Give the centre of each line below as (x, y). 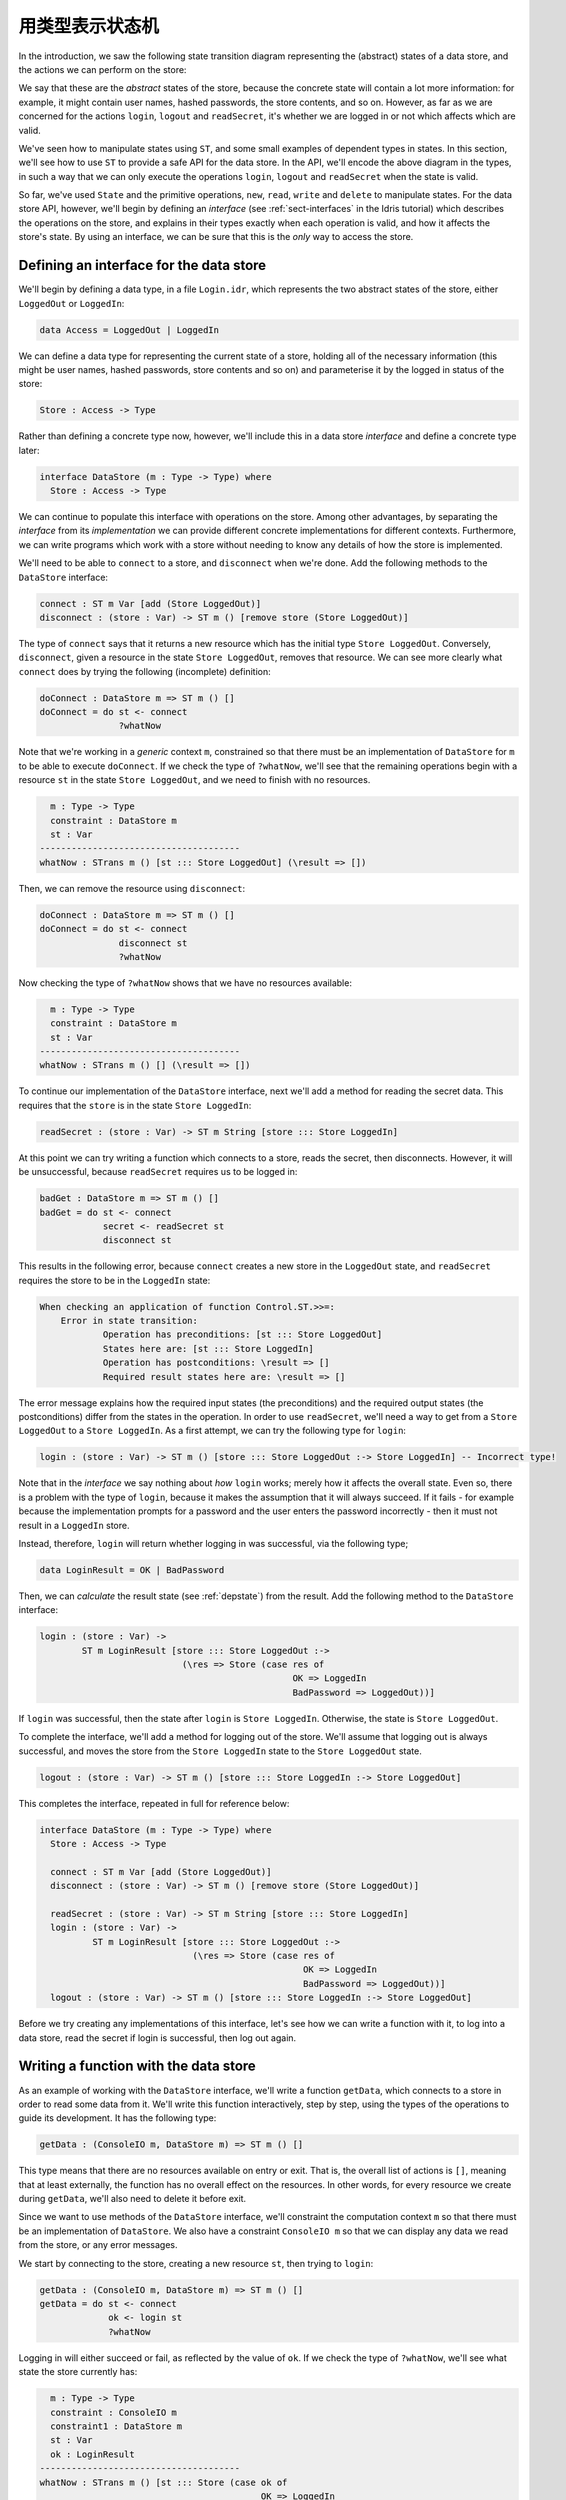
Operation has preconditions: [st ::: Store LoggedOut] (242, 1334)
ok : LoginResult (92, 2454)
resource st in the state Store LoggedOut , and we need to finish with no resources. (194, 780)
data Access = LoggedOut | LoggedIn (129, 329)
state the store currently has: (78, 2372)
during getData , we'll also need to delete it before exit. (132, 2199)
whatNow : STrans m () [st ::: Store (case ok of (163, 2482)
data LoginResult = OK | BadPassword (132, 1569)
